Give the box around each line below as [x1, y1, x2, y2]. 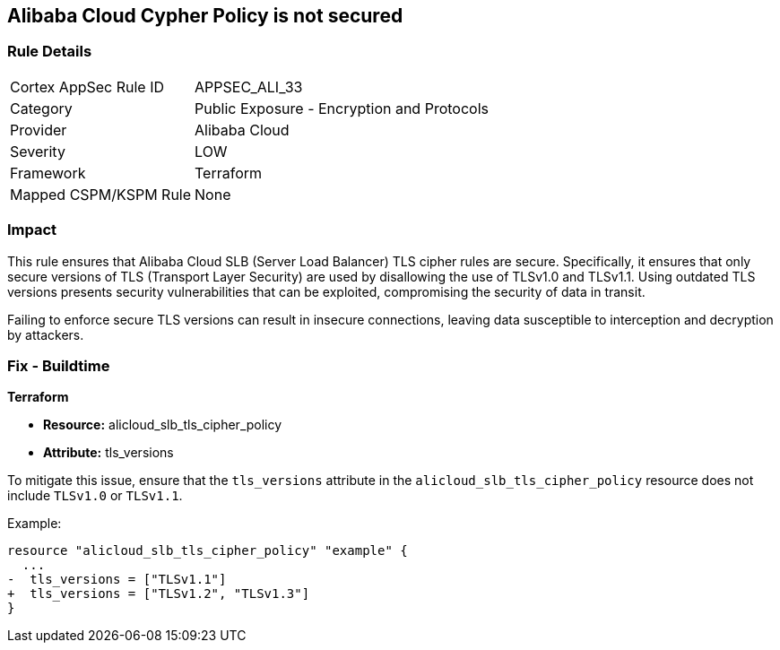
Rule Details [7, 42, 92, 61]
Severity [10, 142, 65, 160]
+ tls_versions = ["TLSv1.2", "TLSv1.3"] [7, 586, 310, 602]
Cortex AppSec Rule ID [10, 77, 165, 96]
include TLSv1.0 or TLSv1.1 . [7, 488, 183, 504]
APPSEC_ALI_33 [195, 77, 303, 96]
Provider [10, 120, 67, 139]
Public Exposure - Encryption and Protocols [195, 99, 489, 117]
